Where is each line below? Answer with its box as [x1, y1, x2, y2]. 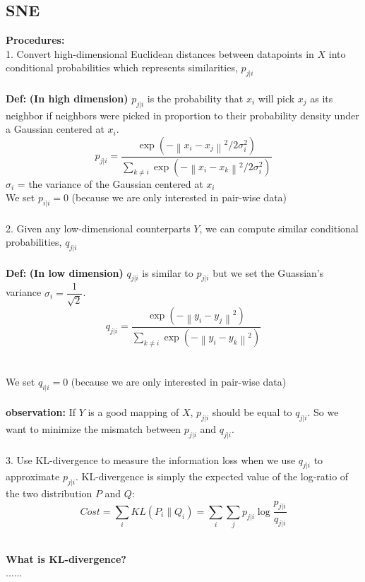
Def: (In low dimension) [6, 265, 124, 280]
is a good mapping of [88, 405, 179, 420]
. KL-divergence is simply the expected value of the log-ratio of [75, 469, 349, 484]
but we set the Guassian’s [213, 265, 324, 280]
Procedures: [6, 32, 65, 47]
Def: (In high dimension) [6, 90, 128, 105]
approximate [6, 469, 60, 484]
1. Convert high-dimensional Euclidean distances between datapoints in [6, 46, 314, 61]
